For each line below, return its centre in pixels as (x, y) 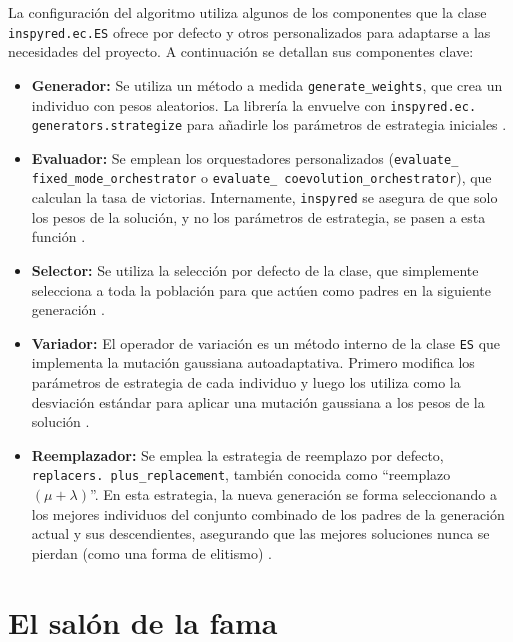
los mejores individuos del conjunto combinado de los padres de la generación (268, 513)
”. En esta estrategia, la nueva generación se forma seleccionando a (293, 494)
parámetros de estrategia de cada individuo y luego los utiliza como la (246, 382)
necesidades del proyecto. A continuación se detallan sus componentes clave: (241, 51)
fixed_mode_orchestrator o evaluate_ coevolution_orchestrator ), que (261, 177)
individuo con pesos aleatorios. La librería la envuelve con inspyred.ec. (254, 104)
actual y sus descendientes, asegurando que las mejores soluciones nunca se (260, 533)
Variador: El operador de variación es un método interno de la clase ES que (266, 342)
